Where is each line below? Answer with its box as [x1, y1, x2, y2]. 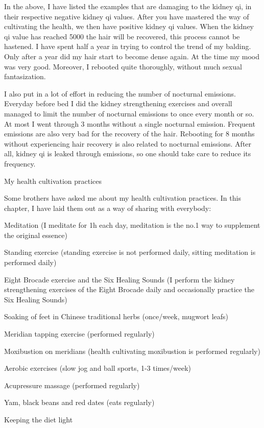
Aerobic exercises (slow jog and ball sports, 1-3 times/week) [4, 363, 191, 373]
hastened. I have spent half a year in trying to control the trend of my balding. [4, 41, 251, 52]
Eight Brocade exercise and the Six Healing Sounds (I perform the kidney [4, 274, 235, 284]
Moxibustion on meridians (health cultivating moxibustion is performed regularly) [4, 345, 260, 356]
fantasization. [4, 71, 46, 82]
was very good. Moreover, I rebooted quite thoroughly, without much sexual [4, 61, 242, 72]
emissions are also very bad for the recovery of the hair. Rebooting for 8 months [4, 128, 255, 139]
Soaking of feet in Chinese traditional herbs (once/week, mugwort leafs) [4, 311, 229, 322]
